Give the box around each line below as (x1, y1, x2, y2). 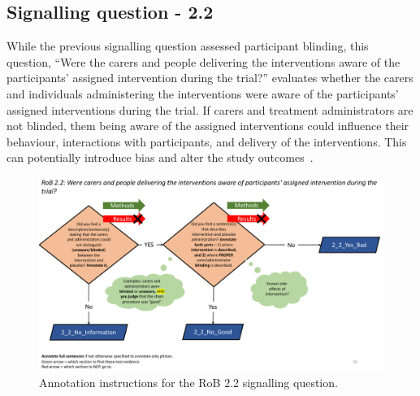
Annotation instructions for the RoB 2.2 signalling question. (39, 374, 338, 391)
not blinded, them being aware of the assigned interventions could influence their (6, 117, 409, 134)
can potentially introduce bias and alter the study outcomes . (6, 149, 314, 166)
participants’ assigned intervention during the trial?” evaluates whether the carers (6, 69, 414, 86)
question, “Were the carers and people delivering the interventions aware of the (6, 53, 401, 70)
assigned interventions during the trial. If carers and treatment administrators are (6, 101, 414, 118)
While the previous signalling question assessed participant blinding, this (6, 37, 369, 54)
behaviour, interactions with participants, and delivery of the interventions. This (6, 133, 407, 150)
